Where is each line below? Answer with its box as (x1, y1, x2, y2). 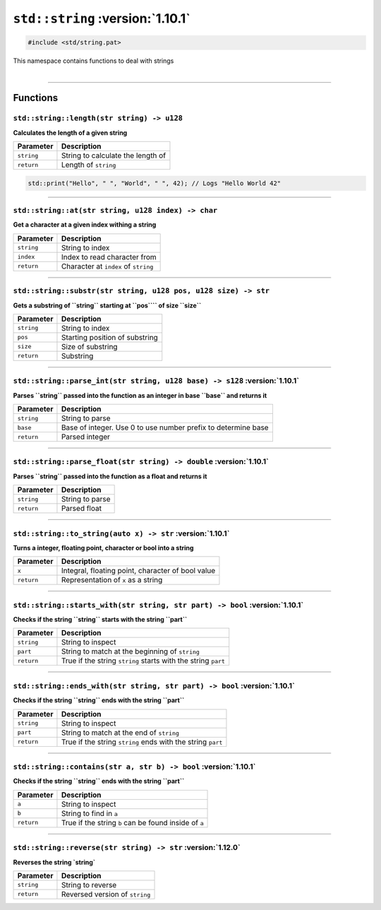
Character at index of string (61, 261, 154, 271)
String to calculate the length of (61, 150, 166, 160)
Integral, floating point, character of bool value (61, 566, 216, 576)
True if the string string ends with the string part (61, 737, 223, 747)
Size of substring (61, 341, 118, 351)
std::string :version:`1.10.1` (13, 11, 190, 26)
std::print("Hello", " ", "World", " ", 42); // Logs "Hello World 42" (28, 179, 282, 187)
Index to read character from (61, 252, 157, 261)
